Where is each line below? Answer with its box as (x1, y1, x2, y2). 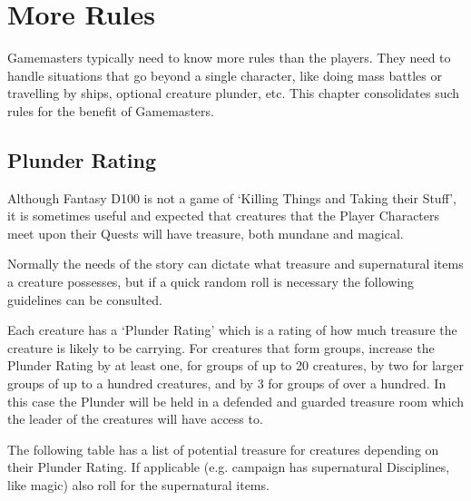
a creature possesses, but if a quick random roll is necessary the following (7, 272, 414, 291)
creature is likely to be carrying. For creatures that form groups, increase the (7, 338, 435, 357)
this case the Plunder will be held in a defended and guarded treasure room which (7, 391, 465, 410)
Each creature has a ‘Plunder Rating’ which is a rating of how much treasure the (7, 320, 457, 339)
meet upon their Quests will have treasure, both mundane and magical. (7, 223, 404, 242)
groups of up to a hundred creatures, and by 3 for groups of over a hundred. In (7, 374, 446, 393)
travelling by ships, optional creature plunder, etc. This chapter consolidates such (7, 83, 460, 103)
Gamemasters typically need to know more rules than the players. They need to (7, 48, 451, 67)
